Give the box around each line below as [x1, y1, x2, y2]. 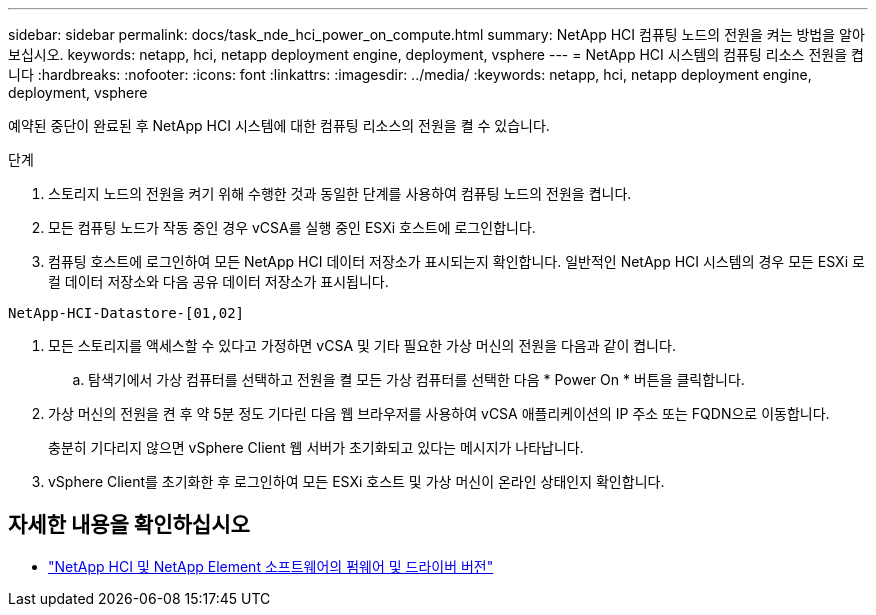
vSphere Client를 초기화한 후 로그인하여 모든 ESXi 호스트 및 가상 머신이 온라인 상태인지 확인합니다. [48, 473, 665, 490]
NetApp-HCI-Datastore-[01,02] [8, 305, 245, 321]
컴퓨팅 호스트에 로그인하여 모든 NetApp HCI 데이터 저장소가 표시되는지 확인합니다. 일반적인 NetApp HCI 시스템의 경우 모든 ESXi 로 [48, 253, 865, 270]
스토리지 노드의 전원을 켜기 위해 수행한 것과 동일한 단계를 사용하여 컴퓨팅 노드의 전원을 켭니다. [48, 185, 632, 202]
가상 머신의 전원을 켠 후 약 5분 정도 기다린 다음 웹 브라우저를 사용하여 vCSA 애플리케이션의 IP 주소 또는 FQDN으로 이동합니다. [48, 405, 830, 422]
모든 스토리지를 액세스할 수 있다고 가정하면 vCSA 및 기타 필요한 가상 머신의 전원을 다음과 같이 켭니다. [48, 337, 676, 354]
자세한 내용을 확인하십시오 [8, 512, 250, 538]
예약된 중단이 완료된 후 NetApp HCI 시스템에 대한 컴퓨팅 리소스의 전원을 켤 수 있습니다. [8, 117, 550, 134]
